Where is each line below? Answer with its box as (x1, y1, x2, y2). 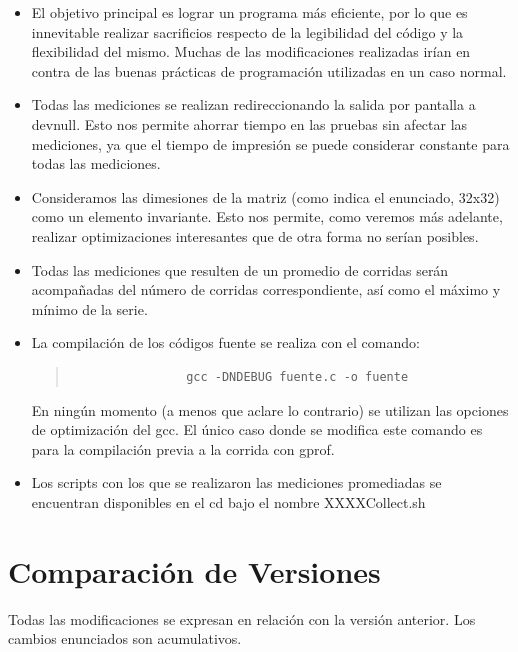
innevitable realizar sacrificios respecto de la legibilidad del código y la (31, 21, 464, 42)
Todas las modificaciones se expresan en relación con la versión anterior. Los (8, 608, 476, 629)
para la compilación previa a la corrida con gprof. (31, 438, 335, 459)
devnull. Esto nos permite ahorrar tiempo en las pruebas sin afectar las (31, 113, 468, 134)
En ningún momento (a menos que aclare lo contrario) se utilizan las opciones (31, 399, 509, 420)
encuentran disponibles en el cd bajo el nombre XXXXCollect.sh (31, 491, 426, 512)
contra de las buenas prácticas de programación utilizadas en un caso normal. (31, 60, 507, 81)
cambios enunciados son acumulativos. (8, 628, 242, 649)
